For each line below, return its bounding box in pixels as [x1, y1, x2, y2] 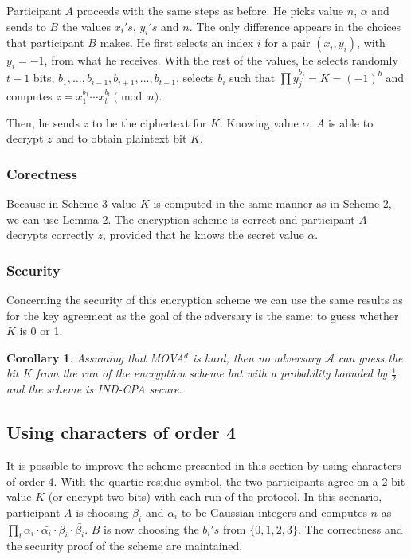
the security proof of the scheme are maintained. [6, 537, 243, 554]
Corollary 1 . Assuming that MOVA [6, 349, 184, 365]
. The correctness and [297, 520, 403, 537]
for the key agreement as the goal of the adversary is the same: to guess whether [6, 307, 399, 323]
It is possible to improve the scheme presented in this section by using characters [6, 457, 401, 474]
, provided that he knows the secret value [103, 226, 304, 243]
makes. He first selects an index [100, 34, 254, 51]
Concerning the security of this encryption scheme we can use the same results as [6, 291, 403, 308]
